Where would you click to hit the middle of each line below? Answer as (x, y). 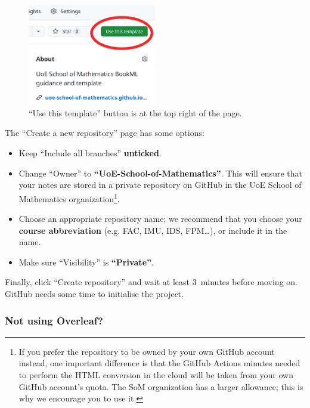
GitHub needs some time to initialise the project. (94, 294)
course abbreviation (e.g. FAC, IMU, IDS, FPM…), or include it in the (153, 230)
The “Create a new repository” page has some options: (105, 133)
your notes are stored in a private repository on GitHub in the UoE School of (160, 185)
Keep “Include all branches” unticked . (90, 153)
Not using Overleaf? (54, 320)
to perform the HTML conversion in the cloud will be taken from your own (156, 375)
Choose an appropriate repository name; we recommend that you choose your (160, 219)
